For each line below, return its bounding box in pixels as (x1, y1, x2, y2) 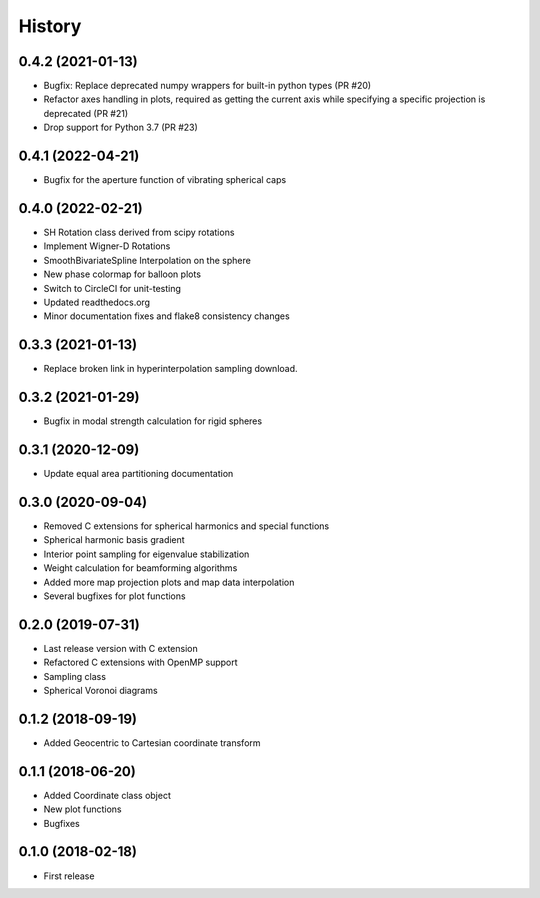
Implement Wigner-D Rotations (43, 240, 171, 252)
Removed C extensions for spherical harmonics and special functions (43, 520, 330, 532)
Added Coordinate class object (43, 789, 172, 801)
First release (43, 870, 95, 882)
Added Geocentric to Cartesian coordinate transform (43, 736, 261, 749)
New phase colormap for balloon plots (43, 268, 202, 280)
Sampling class (43, 670, 107, 682)
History (18, 15, 82, 37)
